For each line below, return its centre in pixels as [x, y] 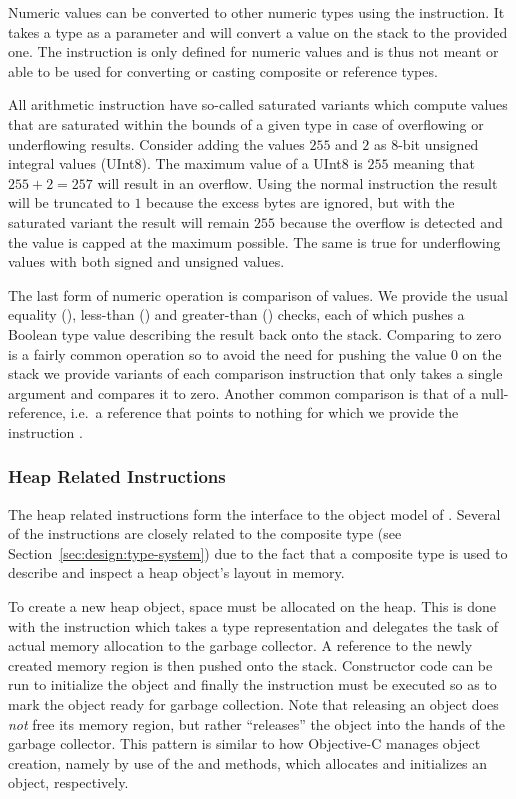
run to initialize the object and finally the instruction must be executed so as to [252, 684]
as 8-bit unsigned [426, 143]
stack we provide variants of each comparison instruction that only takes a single [255, 373]
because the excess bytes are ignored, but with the [300, 202]
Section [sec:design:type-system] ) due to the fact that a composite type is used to [258, 552]
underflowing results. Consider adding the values [156, 143]
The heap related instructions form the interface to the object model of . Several [254, 513]
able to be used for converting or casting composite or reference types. [223, 70]
